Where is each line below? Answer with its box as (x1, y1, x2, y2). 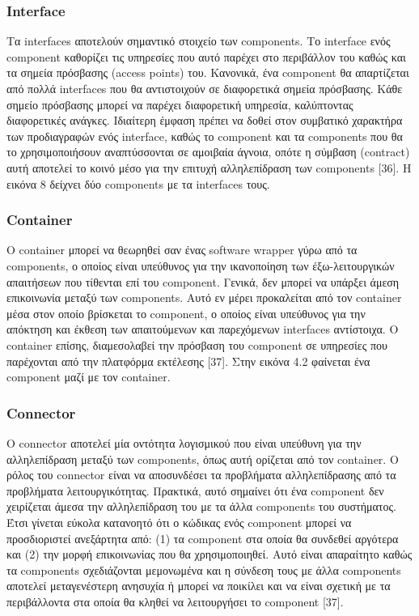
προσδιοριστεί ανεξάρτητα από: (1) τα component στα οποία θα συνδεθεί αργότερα (6, 529, 399, 546)
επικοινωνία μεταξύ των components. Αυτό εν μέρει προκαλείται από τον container (6, 289, 402, 306)
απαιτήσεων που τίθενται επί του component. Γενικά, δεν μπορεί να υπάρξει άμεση (6, 273, 400, 290)
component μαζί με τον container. (6, 368, 171, 385)
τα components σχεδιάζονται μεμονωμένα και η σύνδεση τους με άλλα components (6, 561, 401, 578)
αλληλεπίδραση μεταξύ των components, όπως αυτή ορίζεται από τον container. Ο (6, 450, 399, 467)
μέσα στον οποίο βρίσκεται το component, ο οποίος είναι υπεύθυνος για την (6, 304, 366, 321)
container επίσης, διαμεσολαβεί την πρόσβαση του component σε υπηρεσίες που (6, 336, 387, 353)
